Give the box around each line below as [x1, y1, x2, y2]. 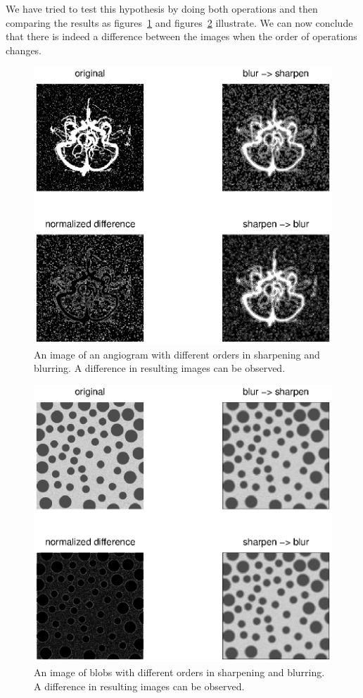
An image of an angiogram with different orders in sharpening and [34, 347, 320, 361]
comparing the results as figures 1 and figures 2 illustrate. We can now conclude [6, 15, 353, 30]
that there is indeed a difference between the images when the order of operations [6, 29, 357, 44]
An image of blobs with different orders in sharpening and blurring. [34, 664, 325, 679]
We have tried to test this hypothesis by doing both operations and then [6, 1, 318, 15]
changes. [6, 42, 42, 57]
